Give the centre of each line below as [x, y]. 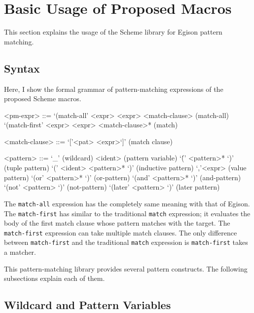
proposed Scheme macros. [43, 98]
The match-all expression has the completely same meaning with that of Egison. [127, 203]
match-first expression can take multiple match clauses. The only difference [121, 232]
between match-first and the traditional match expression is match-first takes [126, 242]
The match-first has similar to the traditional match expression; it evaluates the [127, 213]
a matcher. [20, 252]
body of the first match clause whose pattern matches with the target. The [117, 223]
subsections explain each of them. [54, 278]
